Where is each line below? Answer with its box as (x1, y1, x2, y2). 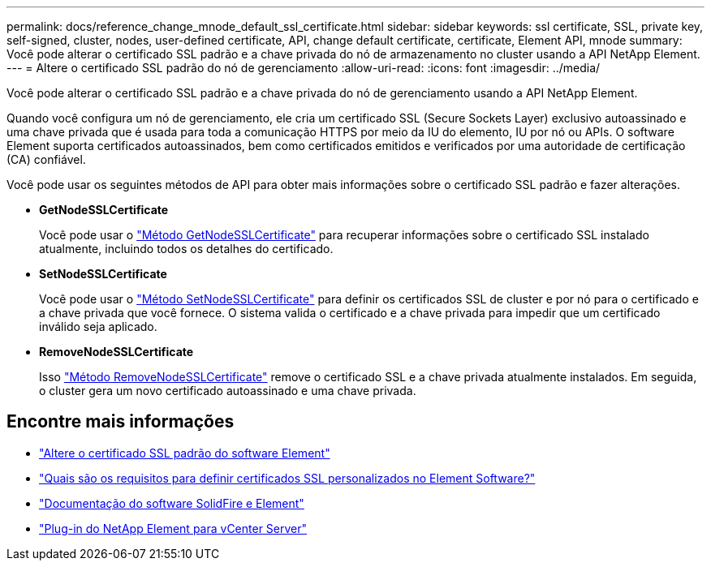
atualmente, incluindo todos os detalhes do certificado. (39, 242, 334, 256)
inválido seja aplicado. (39, 320, 157, 333)
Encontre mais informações (6, 411, 235, 432)
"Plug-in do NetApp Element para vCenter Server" (39, 521, 308, 535)
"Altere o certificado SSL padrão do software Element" (39, 445, 330, 460)
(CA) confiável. (6, 152, 86, 166)
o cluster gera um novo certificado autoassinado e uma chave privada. (39, 384, 416, 397)
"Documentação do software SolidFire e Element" (39, 496, 304, 510)
